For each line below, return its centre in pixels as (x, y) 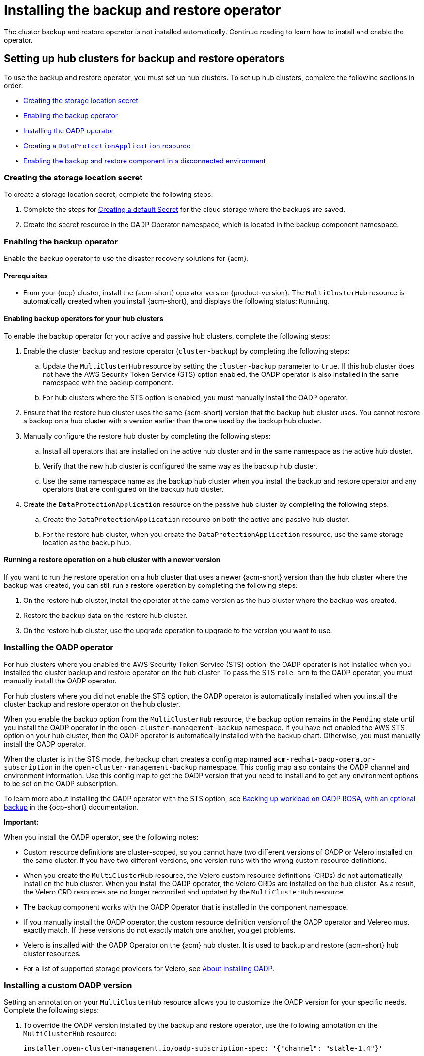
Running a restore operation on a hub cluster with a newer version (112, 560)
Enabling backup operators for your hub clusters (84, 318)
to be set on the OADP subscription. (61, 783)
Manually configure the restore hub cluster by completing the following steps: (147, 436)
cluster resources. (52, 953)
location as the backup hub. (87, 542)
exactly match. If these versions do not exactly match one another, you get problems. (159, 930)
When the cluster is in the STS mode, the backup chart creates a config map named (138, 759)
